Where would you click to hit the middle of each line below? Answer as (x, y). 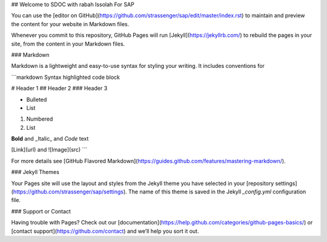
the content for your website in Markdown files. (70, 24)
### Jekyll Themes (35, 172)
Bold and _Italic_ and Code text (50, 139)
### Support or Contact (41, 211)
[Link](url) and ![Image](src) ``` (49, 150)
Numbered (40, 119)
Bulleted (37, 99)
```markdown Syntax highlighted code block (66, 77)
